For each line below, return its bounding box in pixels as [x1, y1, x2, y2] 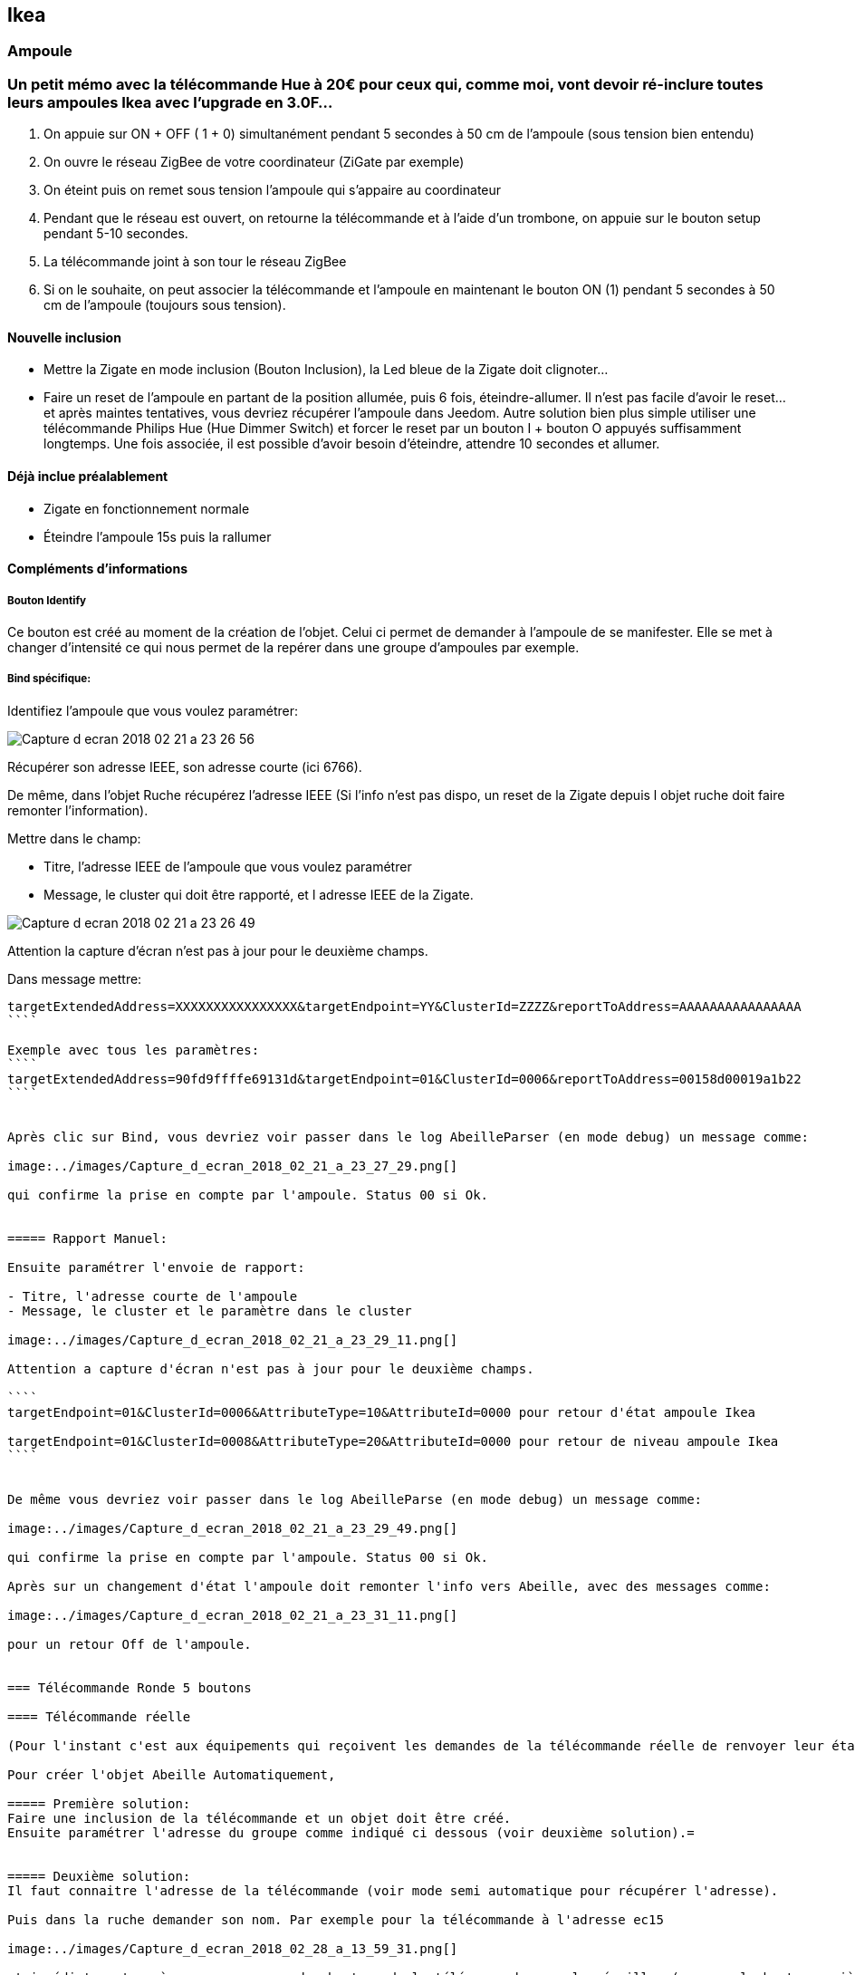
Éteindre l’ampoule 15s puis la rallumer [43, 528, 272, 544]
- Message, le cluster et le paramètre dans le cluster [7, 1303, 412, 1318]
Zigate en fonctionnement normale [43, 500, 250, 516]
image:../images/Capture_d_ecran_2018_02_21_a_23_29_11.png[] [7, 1332, 458, 1347]
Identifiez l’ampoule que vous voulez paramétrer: [7, 702, 299, 718]
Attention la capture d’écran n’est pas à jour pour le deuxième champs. [7, 942, 428, 959]
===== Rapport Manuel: [7, 1230, 168, 1246]
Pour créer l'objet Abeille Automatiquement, [7, 1767, 336, 1782]
